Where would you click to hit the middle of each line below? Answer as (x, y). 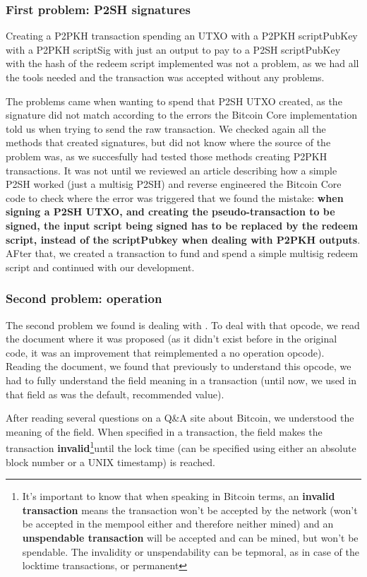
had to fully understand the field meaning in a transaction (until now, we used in (181, 380)
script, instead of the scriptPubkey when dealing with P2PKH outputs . (183, 239)
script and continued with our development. (100, 267)
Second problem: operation (84, 298)
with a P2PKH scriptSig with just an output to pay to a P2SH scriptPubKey (173, 49)
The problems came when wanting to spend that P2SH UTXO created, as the (174, 101)
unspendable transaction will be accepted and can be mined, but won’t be (190, 537)
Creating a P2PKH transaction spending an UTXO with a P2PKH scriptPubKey (182, 36)
